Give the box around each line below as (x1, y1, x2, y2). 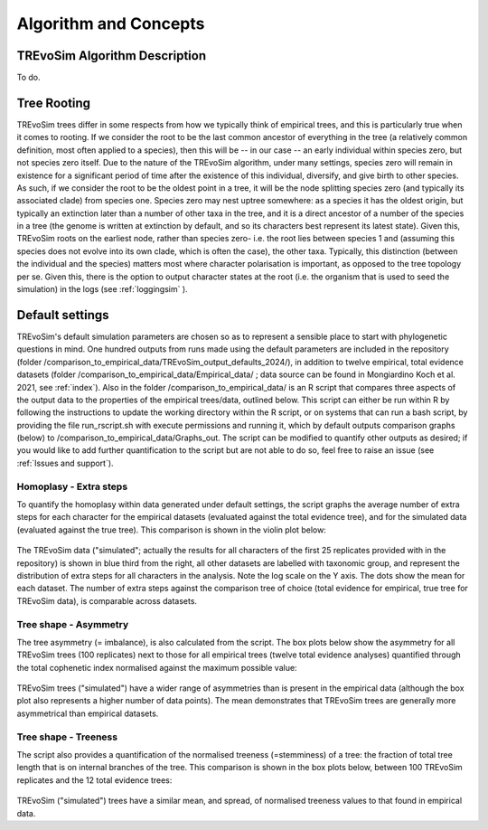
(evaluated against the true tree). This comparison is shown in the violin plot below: (16, 524, 327, 535)
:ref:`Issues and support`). (16, 457, 114, 468)
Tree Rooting (16, 95, 90, 110)
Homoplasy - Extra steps (16, 480, 128, 493)
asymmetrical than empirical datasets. (16, 708, 159, 719)
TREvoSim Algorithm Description (16, 48, 207, 63)
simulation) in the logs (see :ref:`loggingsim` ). (16, 284, 189, 295)
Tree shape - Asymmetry (16, 618, 129, 630)
